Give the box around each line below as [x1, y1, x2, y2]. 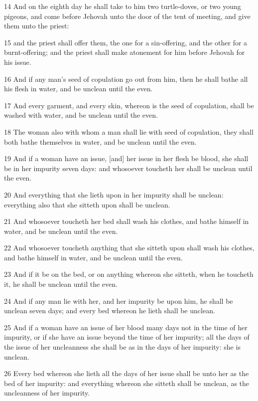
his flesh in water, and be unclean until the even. [4, 83, 153, 94]
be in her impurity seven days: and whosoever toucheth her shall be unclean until [4, 163, 253, 173]
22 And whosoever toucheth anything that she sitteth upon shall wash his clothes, [4, 242, 255, 253]
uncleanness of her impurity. [4, 388, 90, 398]
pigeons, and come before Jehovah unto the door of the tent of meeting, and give [4, 10, 251, 21]
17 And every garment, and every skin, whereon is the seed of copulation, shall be [4, 100, 254, 110]
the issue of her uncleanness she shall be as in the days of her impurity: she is [4, 342, 241, 352]
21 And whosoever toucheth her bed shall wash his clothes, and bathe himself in [4, 216, 249, 226]
